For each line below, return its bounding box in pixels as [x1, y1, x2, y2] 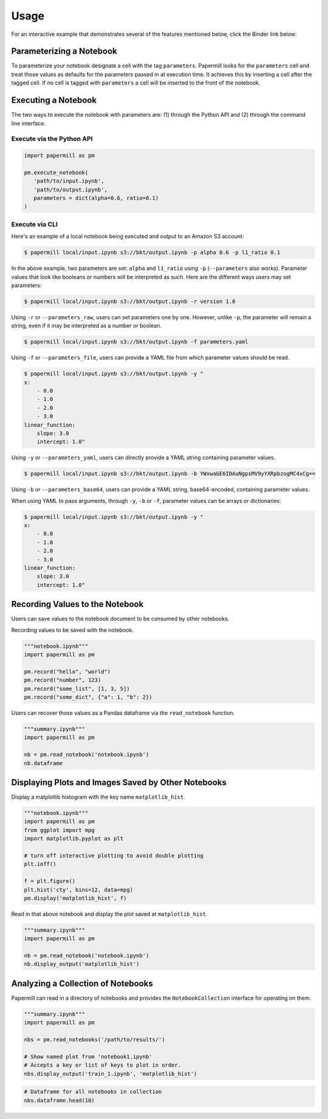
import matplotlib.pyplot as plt [24, 835, 124, 842]
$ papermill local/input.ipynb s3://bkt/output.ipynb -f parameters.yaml [24, 338, 248, 345]
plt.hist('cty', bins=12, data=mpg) [24, 886, 134, 893]
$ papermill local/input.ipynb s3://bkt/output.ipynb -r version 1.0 [24, 298, 236, 305]
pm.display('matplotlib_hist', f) [24, 895, 127, 901]
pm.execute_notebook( [24, 169, 89, 176]
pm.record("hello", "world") [24, 668, 111, 675]
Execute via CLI [11, 220, 58, 228]
